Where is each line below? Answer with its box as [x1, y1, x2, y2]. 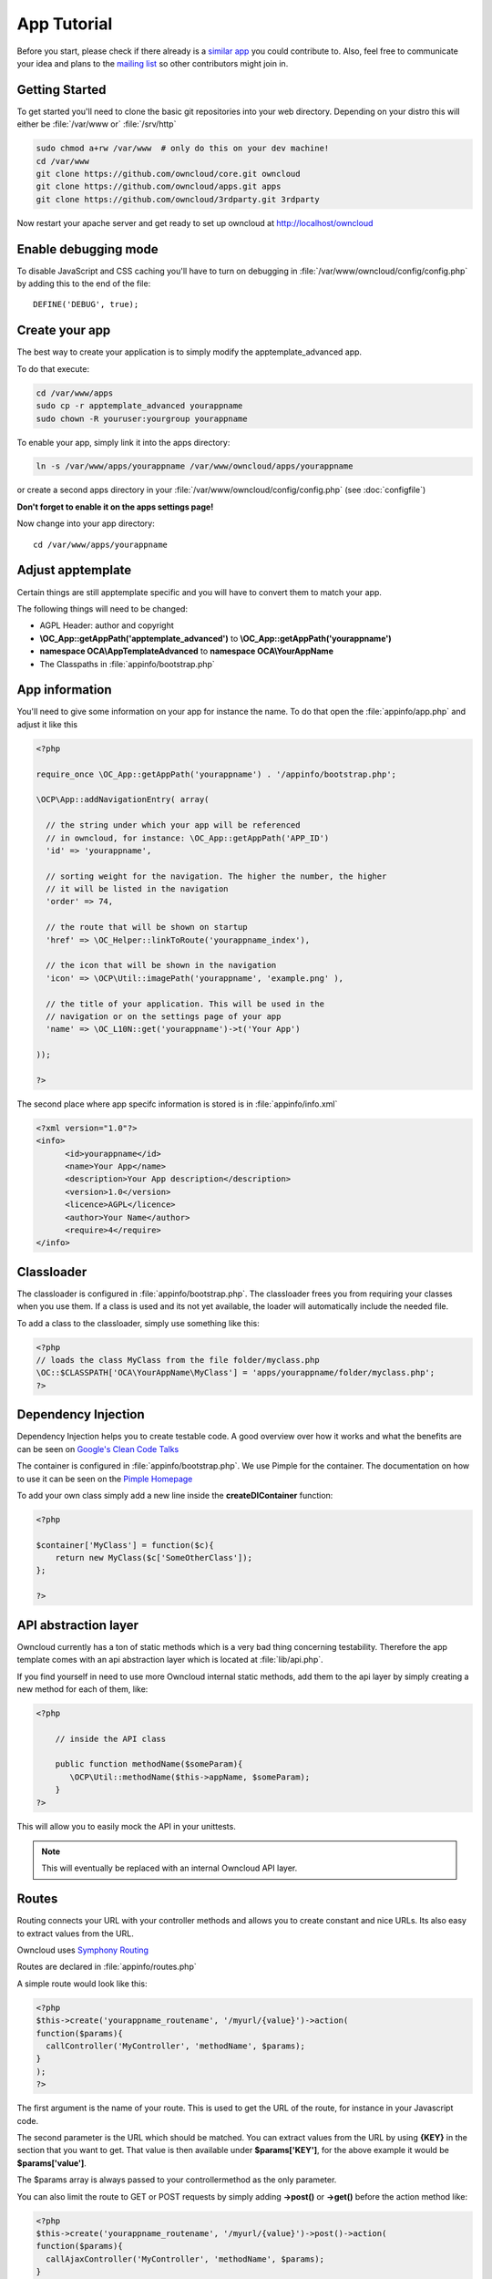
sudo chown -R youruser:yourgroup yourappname [36, 413, 248, 424]
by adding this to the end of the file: [16, 278, 151, 289]
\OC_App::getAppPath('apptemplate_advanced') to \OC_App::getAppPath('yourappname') [39, 633, 392, 644]
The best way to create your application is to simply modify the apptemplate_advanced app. [16, 346, 363, 357]
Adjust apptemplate [16, 562, 132, 578]
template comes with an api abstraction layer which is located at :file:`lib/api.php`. [16, 1655, 323, 1665]
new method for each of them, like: [16, 1683, 149, 1695]
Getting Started [16, 82, 107, 98]
